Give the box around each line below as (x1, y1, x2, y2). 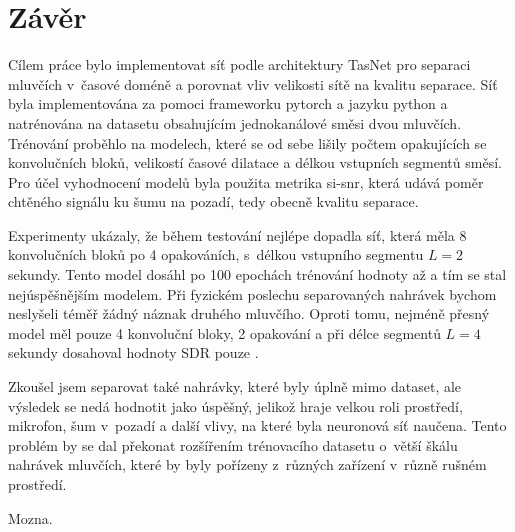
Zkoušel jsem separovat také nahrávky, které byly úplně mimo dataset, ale (8, 376, 462, 397)
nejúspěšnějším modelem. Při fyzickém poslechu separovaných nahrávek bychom (8, 283, 497, 304)
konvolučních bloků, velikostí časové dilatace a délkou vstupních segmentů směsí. (8, 152, 502, 173)
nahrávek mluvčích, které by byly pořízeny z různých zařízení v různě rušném (8, 454, 487, 475)
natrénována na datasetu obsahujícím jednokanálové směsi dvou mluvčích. (8, 112, 462, 133)
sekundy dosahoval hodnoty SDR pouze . (8, 342, 259, 363)
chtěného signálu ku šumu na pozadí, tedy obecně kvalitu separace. (8, 191, 419, 212)
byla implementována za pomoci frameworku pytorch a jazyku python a (8, 93, 448, 114)
